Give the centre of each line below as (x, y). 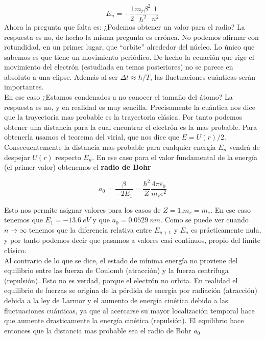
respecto (68, 157)
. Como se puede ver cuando (204, 220)
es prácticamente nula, (226, 230)
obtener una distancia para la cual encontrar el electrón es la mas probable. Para (131, 127)
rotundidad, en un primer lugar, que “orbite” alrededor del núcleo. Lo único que (129, 47)
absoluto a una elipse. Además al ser (61, 76)
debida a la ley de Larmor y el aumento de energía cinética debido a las (116, 300)
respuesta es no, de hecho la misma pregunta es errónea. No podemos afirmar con (131, 37)
